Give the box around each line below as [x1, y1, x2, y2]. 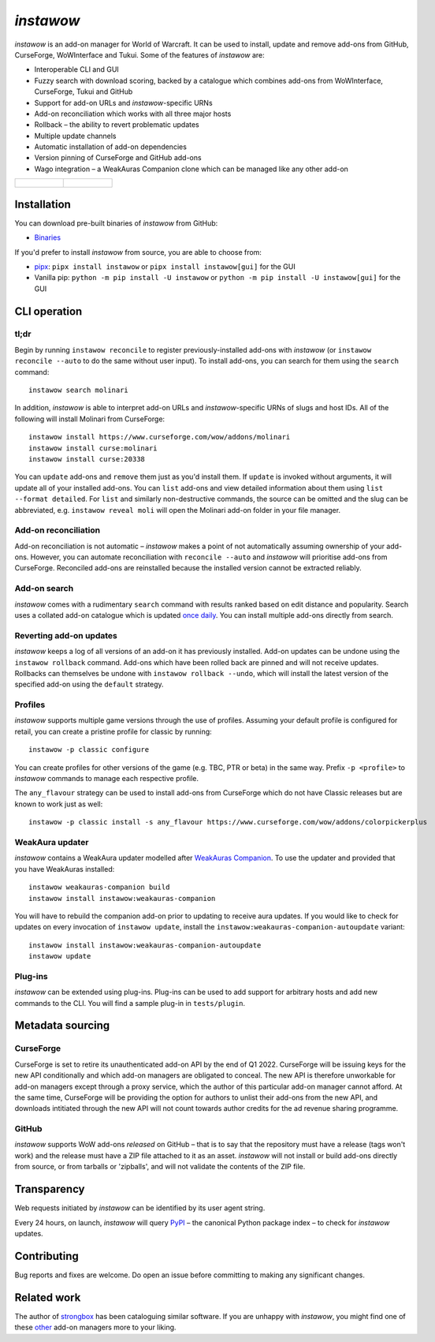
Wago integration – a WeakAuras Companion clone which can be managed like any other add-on [34, 164, 348, 174]
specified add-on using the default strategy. [14, 679, 165, 690]
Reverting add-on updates [14, 630, 117, 641]
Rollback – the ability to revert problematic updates [34, 120, 200, 129]
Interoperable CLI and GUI [34, 65, 120, 74]
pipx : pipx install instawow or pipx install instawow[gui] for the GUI [34, 261, 296, 271]
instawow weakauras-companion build [28, 883, 170, 892]
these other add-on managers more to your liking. [14, 1322, 177, 1333]
